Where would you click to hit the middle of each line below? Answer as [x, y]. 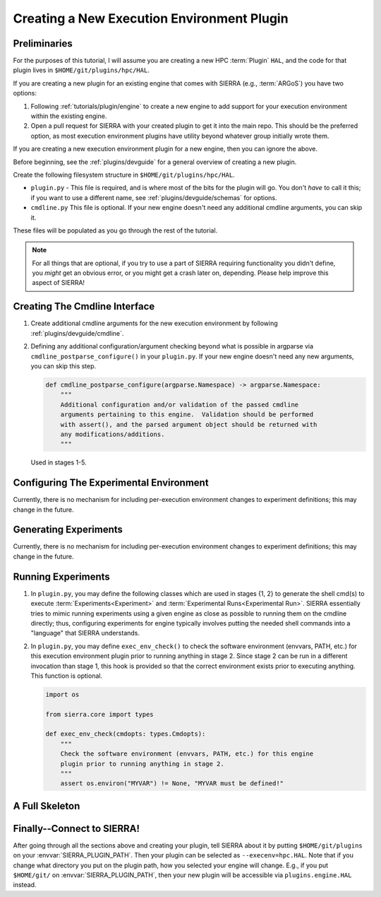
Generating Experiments [68, 530]
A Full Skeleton [47, 806]
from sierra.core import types [100, 714]
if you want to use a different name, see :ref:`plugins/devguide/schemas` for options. [154, 197]
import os [62, 694]
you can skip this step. [64, 366]
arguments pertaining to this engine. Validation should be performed [187, 415]
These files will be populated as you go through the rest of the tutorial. [115, 230]
